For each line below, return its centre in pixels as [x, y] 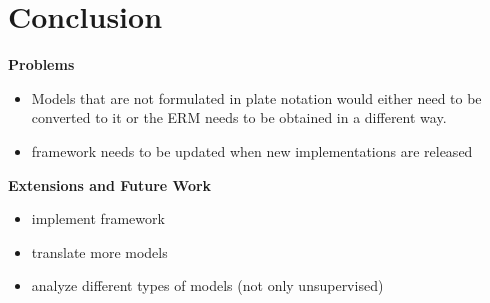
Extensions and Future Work [110, 184]
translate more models [99, 251]
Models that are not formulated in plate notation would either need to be [256, 97]
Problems [41, 64]
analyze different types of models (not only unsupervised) [207, 285]
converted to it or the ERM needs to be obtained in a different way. [239, 117]
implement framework [98, 218]
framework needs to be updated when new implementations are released [252, 150]
